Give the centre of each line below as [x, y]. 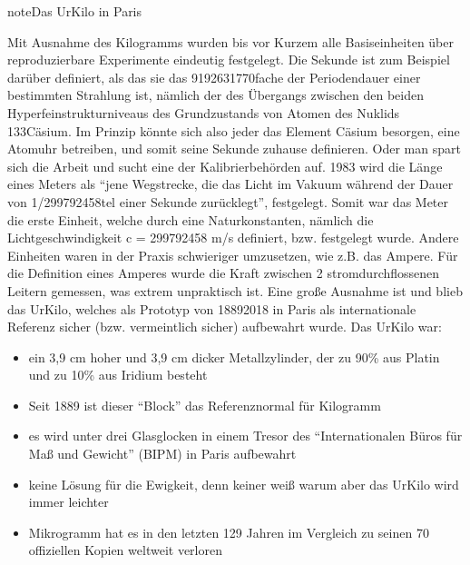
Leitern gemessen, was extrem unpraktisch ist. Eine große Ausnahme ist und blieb [235, 290]
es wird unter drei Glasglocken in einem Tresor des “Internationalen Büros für [245, 436]
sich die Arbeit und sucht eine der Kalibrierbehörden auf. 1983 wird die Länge [225, 166]
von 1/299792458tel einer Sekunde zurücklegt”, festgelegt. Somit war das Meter [228, 201]
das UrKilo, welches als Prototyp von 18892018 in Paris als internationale [212, 308]
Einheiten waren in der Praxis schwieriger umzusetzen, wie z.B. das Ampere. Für [233, 255]
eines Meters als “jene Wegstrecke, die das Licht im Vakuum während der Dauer [230, 184]
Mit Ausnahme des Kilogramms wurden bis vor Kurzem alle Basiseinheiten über [230, 41]
